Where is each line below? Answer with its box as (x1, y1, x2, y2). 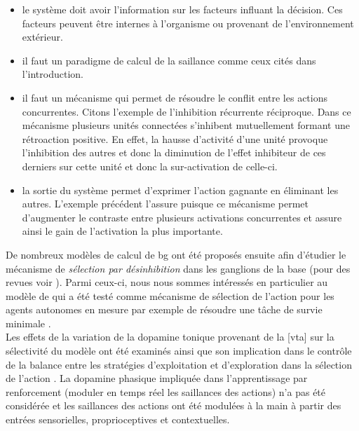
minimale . (6, 315, 51, 330)
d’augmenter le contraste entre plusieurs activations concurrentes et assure (22, 210, 342, 224)
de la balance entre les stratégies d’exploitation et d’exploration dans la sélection (6, 357, 352, 371)
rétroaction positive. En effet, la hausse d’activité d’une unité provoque (22, 131, 328, 146)
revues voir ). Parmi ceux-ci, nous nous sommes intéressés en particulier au (6, 275, 328, 289)
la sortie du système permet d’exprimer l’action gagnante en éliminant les (22, 182, 339, 197)
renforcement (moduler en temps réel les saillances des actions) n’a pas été (6, 384, 326, 399)
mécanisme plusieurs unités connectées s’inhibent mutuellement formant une (22, 118, 350, 132)
